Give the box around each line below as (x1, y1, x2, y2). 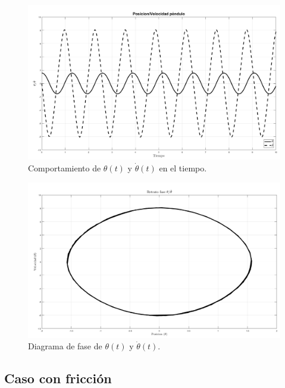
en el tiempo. (159, 162, 207, 174)
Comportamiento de (28, 162, 101, 174)
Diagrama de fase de (28, 340, 102, 352)
